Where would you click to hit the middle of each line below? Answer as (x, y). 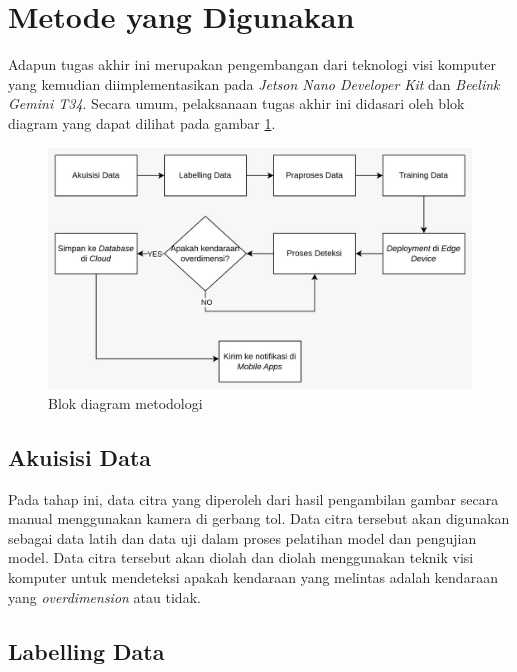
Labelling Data (86, 650)
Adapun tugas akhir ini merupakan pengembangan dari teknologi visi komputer (252, 64)
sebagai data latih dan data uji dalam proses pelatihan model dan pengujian (242, 537)
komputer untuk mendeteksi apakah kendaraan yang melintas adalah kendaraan (253, 577)
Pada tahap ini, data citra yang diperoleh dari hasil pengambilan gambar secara (253, 498)
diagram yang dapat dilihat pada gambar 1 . (142, 122)
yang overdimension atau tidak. (104, 596)
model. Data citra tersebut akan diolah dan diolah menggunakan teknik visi (241, 557)
